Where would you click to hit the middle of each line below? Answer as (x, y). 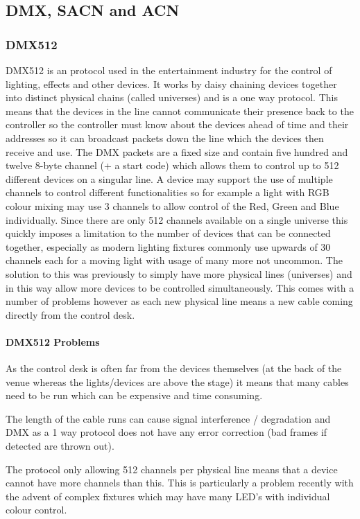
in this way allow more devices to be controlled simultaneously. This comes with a (180, 287)
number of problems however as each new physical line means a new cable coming (179, 301)
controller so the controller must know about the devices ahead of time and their (177, 124)
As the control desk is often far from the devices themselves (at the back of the (174, 368)
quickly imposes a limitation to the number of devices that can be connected (168, 233)
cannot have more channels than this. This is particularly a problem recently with (180, 483)
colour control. (36, 510)
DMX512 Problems (53, 341)
